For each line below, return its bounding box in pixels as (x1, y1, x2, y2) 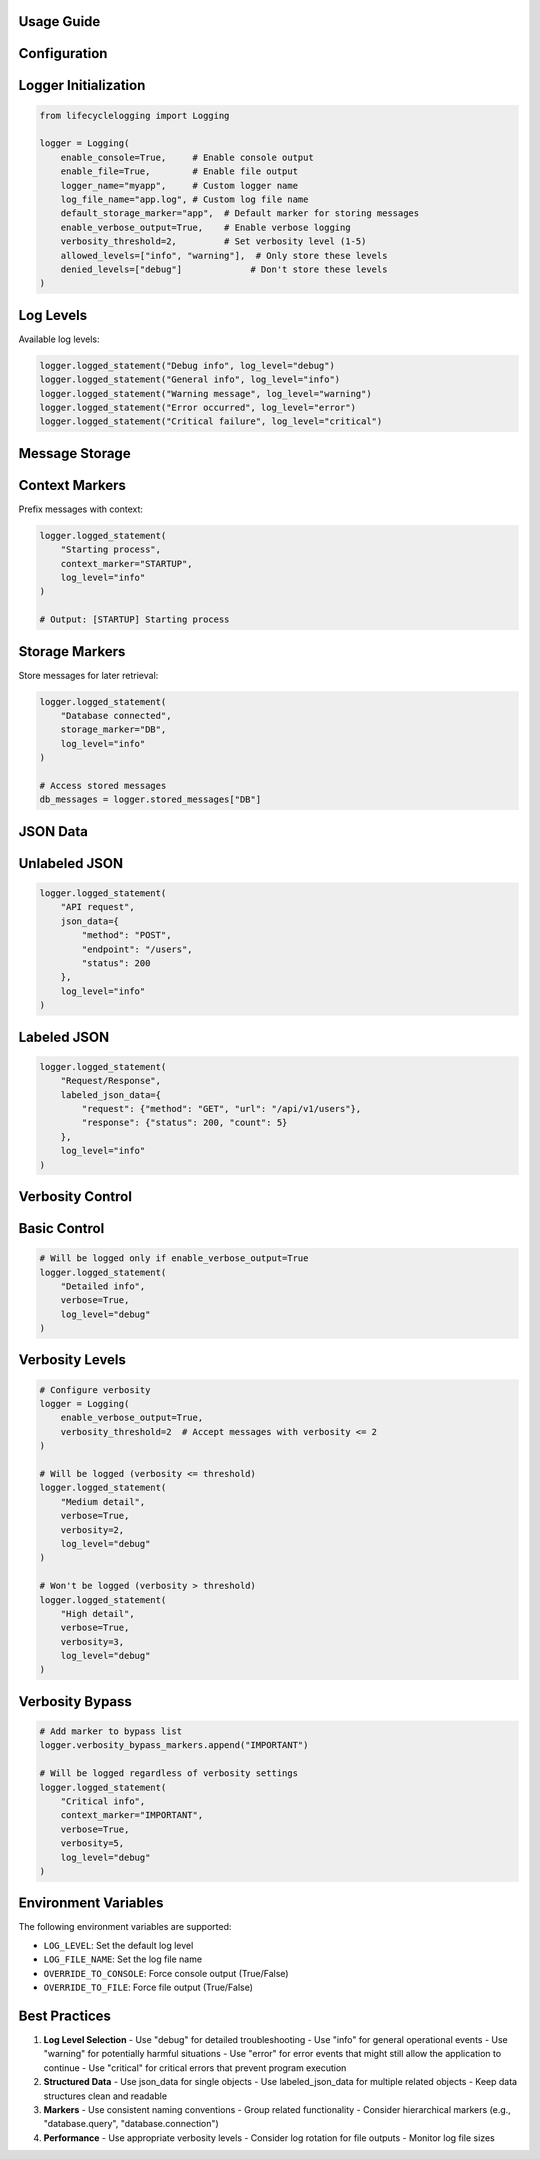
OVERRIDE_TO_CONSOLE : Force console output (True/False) (43, 1967, 289, 1979)
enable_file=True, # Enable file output (60, 166, 299, 177)
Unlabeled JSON (18, 855, 124, 872)
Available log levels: (18, 333, 100, 345)
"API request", (60, 901, 135, 913)
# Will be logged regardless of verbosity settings (39, 1768, 299, 1779)
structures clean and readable (43, 2090, 168, 2102)
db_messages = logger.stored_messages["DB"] (39, 794, 262, 805)
